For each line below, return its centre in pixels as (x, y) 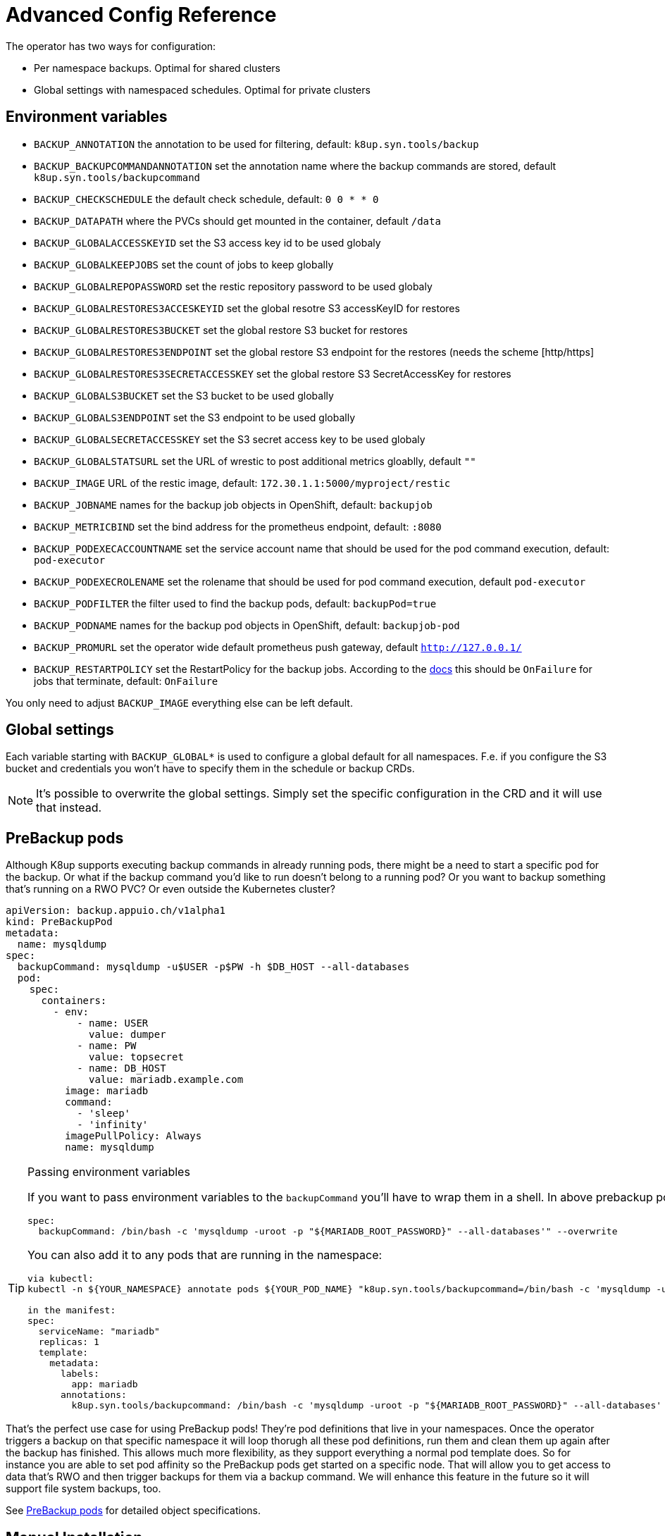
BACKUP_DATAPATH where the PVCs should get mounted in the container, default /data (237, 221)
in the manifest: (72, 1311)
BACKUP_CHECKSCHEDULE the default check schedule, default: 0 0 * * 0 (206, 199)
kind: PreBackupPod (59, 922)
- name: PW (107, 1046)
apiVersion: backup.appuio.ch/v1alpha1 (116, 911)
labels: (80, 1374)
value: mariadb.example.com (166, 1080)
